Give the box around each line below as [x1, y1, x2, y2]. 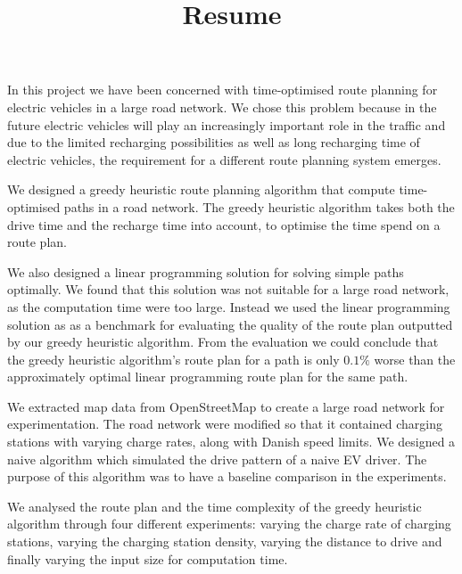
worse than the [374, 349, 456, 368]
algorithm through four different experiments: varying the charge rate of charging [7, 514, 451, 533]
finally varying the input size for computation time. [7, 549, 288, 568]
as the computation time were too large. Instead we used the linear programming [7, 297, 450, 316]
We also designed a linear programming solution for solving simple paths [7, 262, 404, 281]
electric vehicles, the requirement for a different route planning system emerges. [7, 150, 441, 168]
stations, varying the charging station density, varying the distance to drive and [7, 532, 442, 551]
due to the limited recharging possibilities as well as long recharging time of [7, 133, 420, 152]
